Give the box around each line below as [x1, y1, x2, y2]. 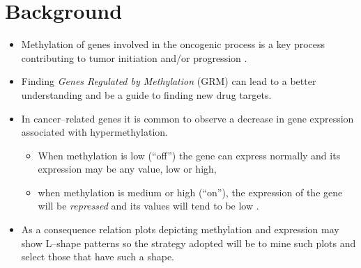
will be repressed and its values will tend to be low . [38, 198, 259, 213]
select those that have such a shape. [21, 249, 175, 264]
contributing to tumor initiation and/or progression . [21, 50, 247, 65]
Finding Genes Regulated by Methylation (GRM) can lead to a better [21, 74, 316, 88]
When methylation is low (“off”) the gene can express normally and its [38, 148, 341, 162]
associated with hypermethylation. [21, 125, 169, 139]
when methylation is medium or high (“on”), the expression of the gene [38, 184, 343, 199]
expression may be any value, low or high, [38, 161, 217, 176]
